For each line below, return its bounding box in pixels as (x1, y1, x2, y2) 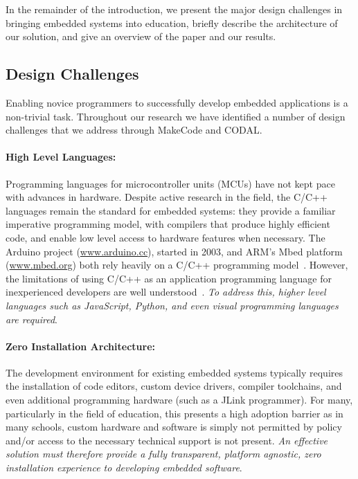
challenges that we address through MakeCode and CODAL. (6, 123, 262, 137)
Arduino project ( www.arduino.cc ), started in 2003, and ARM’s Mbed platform (6, 244, 343, 258)
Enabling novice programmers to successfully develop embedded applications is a (6, 95, 348, 109)
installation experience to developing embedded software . (6, 460, 242, 475)
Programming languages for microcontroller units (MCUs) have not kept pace (6, 176, 335, 190)
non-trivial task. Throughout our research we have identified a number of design (6, 109, 346, 123)
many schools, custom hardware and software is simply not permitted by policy (6, 419, 342, 434)
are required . (6, 311, 57, 326)
